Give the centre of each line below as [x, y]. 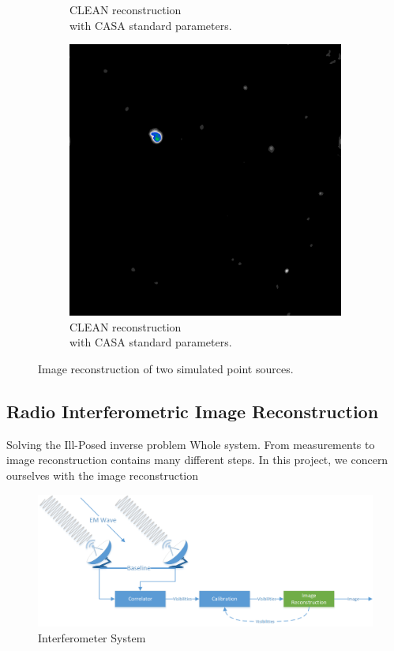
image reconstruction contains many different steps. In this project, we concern [197, 460]
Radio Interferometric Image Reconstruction [193, 411]
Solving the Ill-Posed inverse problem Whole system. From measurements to [191, 444]
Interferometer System [92, 637]
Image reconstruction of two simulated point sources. [166, 368]
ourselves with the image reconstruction [102, 475]
